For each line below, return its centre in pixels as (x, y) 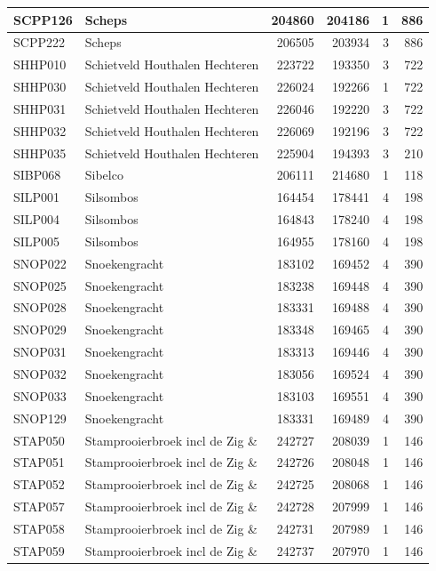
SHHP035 (40, 153)
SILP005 (37, 241)
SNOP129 (40, 418)
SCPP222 (39, 42)
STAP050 (39, 440)
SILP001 (37, 197)
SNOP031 (40, 352)
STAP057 (39, 507)
